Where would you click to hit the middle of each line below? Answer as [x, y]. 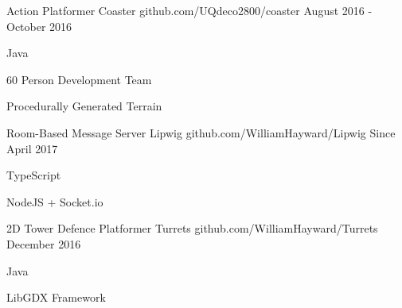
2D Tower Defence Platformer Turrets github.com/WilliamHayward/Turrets [192, 228]
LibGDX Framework [56, 297]
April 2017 [32, 148]
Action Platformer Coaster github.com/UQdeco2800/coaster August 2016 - [189, 10]
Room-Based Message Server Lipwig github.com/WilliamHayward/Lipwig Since [201, 132]
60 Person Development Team [79, 79]
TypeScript [34, 175]
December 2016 [44, 243]
